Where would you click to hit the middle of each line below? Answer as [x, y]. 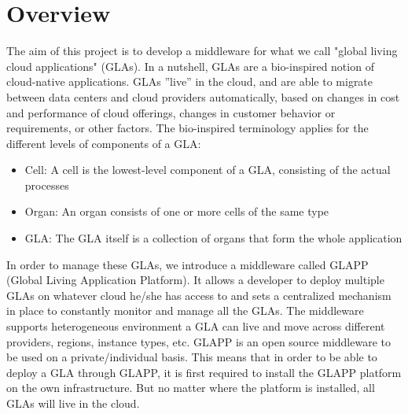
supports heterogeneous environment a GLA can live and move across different [196, 326]
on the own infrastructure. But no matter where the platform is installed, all [191, 388]
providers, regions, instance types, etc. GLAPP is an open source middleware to [198, 341]
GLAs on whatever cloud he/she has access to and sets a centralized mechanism [199, 295]
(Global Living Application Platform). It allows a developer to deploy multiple [195, 280]
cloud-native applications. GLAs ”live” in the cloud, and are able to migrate [190, 81]
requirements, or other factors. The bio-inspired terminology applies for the [187, 128]
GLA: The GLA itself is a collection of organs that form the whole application [213, 238]
